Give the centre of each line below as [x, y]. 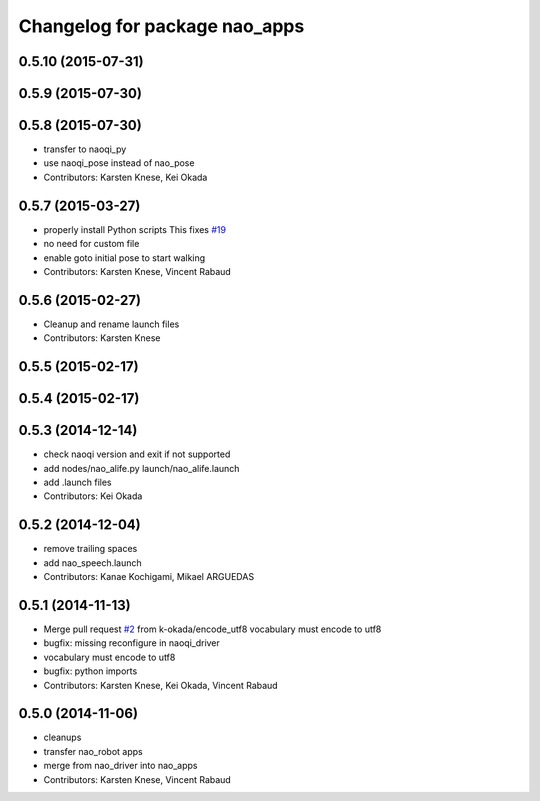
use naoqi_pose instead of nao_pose [119, 163]
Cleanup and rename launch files [111, 324]
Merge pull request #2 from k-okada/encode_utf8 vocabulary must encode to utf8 [212, 629]
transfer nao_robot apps [93, 751]
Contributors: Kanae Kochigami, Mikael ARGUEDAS [149, 577]
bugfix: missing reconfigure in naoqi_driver [131, 643]
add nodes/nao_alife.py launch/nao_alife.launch [141, 468]
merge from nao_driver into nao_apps [120, 766]
